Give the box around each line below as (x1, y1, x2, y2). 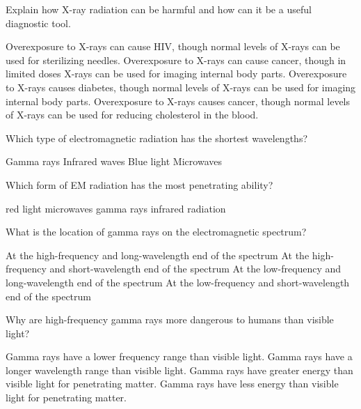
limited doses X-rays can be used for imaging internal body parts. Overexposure (6, 66, 347, 81)
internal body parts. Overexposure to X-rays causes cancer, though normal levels (6, 93, 351, 108)
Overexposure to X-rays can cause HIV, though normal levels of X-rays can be (6, 39, 340, 54)
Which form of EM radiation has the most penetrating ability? (6, 177, 273, 192)
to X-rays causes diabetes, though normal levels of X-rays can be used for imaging (6, 79, 356, 94)
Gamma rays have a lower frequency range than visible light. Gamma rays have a (6, 349, 353, 364)
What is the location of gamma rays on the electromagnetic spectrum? (6, 224, 307, 239)
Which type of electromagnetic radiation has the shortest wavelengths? (6, 130, 308, 145)
